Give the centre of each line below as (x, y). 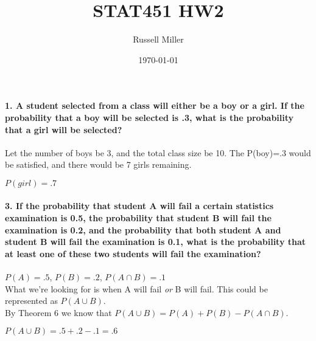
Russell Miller (158, 39)
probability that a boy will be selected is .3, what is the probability (149, 117)
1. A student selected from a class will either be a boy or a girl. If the (155, 105)
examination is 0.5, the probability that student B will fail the (138, 218)
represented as (31, 301)
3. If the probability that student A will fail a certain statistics (139, 206)
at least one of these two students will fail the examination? (133, 253)
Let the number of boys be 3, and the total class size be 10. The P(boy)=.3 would (158, 152)
